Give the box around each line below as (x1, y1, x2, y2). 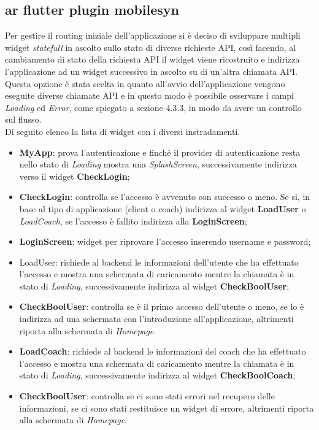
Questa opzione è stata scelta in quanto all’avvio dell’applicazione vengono (5, 77, 285, 90)
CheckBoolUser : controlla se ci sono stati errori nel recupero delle (19, 390, 275, 402)
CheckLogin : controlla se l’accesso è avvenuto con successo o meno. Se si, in (19, 190, 310, 203)
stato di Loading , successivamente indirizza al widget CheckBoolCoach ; (19, 369, 296, 382)
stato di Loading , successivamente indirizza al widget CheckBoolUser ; (19, 279, 290, 292)
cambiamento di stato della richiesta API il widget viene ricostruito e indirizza (5, 53, 300, 66)
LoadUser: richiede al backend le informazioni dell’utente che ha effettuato (19, 255, 299, 268)
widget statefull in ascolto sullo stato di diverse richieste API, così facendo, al (5, 40, 296, 53)
